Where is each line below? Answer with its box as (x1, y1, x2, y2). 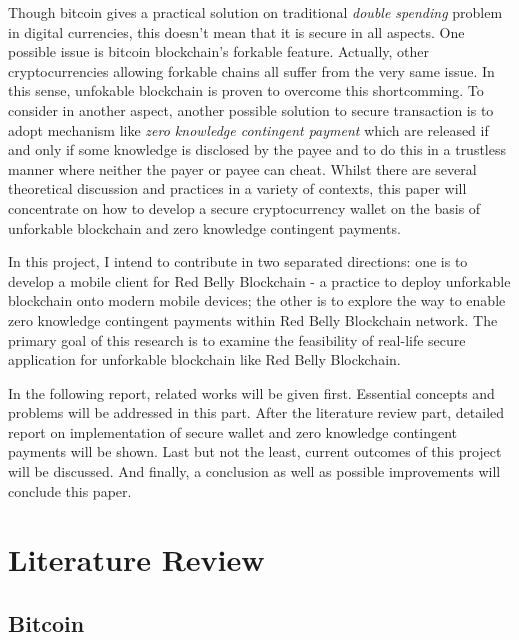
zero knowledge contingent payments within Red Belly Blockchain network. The (8, 309, 498, 330)
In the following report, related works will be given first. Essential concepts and (8, 382, 495, 403)
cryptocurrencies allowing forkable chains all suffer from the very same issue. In (8, 60, 495, 81)
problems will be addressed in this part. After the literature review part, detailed (8, 402, 505, 423)
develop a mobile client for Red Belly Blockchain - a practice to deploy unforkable (8, 270, 511, 291)
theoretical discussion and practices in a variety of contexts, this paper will (8, 178, 467, 199)
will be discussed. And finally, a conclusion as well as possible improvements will (8, 461, 501, 482)
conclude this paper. (8, 480, 132, 501)
